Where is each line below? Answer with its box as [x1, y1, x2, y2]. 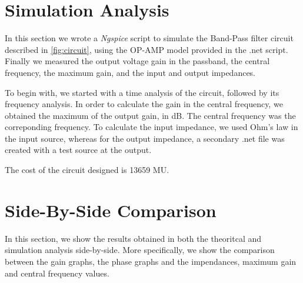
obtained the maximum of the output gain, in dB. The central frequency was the [5, 109, 296, 121]
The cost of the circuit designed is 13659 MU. [5, 164, 169, 176]
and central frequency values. [5, 267, 109, 279]
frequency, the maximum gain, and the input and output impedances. [5, 66, 256, 78]
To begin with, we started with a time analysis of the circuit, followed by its [5, 86, 279, 98]
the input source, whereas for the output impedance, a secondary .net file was [5, 132, 285, 144]
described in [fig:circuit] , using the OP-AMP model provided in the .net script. [5, 43, 288, 55]
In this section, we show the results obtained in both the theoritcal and [5, 232, 262, 244]
